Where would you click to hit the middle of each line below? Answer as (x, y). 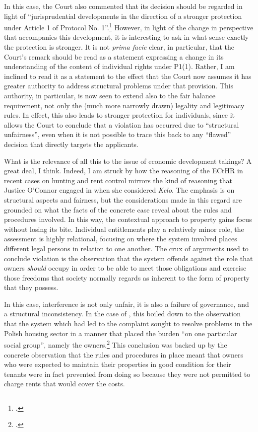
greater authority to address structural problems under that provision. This (119, 86)
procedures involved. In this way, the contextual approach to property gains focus (128, 219)
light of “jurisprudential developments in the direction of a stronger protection (123, 16)
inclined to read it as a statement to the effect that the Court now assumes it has (128, 76)
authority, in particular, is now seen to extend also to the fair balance (110, 95)
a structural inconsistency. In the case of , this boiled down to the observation (122, 314)
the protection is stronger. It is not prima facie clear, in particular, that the (119, 47)
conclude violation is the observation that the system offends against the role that (129, 258)
